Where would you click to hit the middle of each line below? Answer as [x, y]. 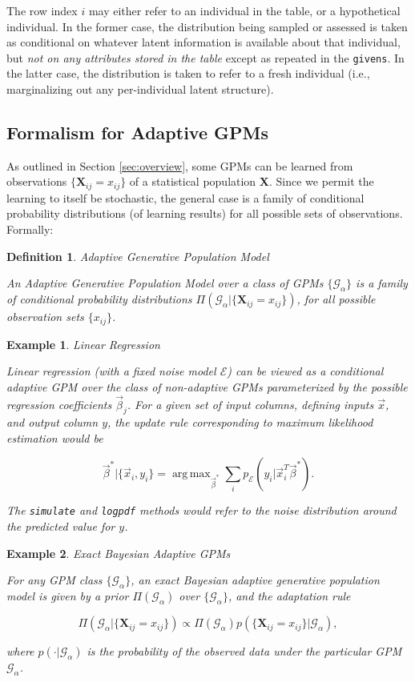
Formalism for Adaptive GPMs [137, 132]
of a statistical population [193, 181]
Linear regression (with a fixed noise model [111, 371]
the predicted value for [61, 526]
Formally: [30, 229]
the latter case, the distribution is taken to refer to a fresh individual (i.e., [188, 73]
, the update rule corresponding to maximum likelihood [240, 422]
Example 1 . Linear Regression [83, 344]
